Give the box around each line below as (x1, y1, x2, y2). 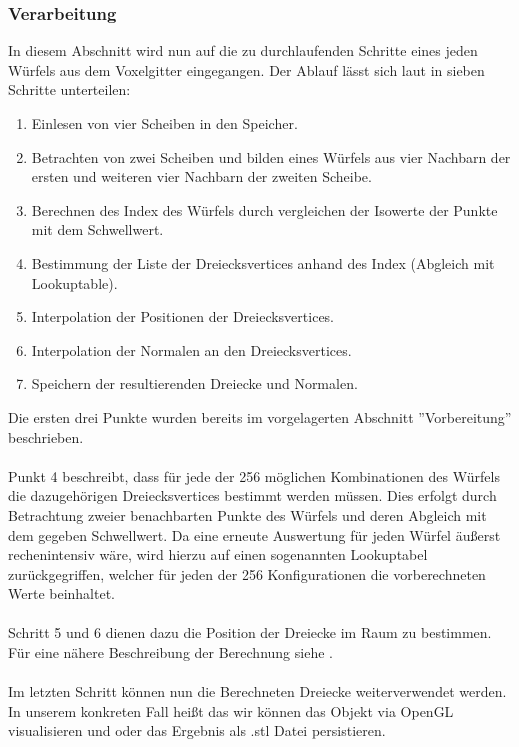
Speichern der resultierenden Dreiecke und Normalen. (31, 373, 358, 394)
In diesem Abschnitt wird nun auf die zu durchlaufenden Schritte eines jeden (8, 40, 478, 61)
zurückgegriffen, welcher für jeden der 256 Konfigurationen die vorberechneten (8, 563, 486, 584)
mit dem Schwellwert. (31, 219, 164, 240)
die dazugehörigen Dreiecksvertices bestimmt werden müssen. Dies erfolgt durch (8, 485, 497, 506)
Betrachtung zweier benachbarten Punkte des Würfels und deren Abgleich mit (8, 504, 487, 525)
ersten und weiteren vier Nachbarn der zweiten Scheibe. (31, 166, 372, 187)
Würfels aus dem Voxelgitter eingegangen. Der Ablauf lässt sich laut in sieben (8, 59, 485, 80)
